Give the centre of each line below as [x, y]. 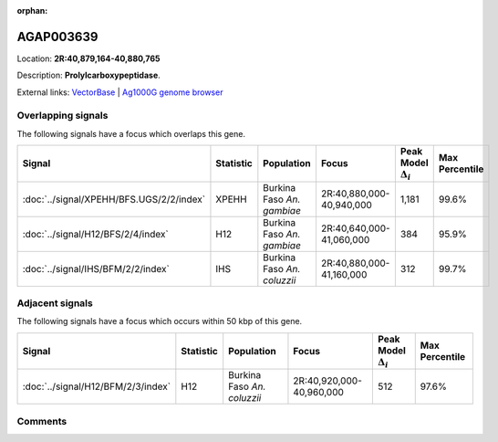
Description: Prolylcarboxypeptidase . [89, 75]
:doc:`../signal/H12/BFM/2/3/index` [97, 386]
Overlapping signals [62, 116]
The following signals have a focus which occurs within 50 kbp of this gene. [160, 321]
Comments [42, 421]
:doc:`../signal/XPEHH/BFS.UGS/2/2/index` [114, 199]
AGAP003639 [57, 37]
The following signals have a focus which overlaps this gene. [131, 133]
